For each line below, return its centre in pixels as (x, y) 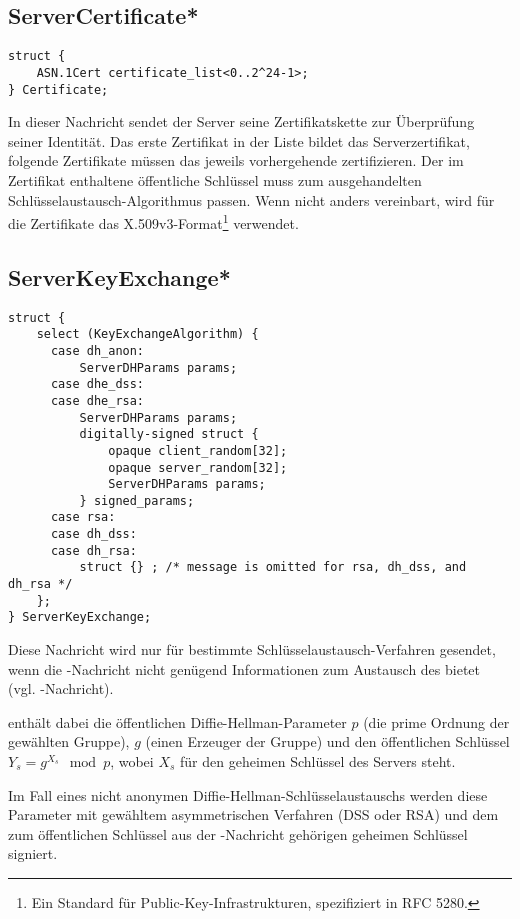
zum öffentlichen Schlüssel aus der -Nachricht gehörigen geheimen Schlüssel (238, 833)
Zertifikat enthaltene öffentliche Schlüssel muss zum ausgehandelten (215, 179)
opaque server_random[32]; (198, 467)
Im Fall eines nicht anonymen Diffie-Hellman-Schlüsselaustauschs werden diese (248, 794)
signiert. (33, 853)
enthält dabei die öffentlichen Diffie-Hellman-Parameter (177, 721)
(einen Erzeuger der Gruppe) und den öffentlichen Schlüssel (327, 741)
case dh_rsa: (93, 550)
